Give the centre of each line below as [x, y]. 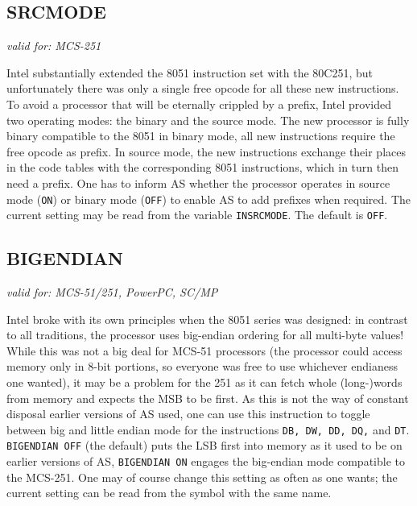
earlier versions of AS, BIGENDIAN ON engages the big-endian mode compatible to [206, 461]
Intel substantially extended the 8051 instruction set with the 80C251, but [190, 72]
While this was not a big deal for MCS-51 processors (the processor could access [204, 350]
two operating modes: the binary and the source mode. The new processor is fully [208, 120]
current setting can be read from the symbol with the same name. [169, 493]
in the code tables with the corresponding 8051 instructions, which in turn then [203, 167]
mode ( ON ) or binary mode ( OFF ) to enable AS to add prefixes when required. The [208, 199]
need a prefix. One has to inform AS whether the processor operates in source [198, 182]
